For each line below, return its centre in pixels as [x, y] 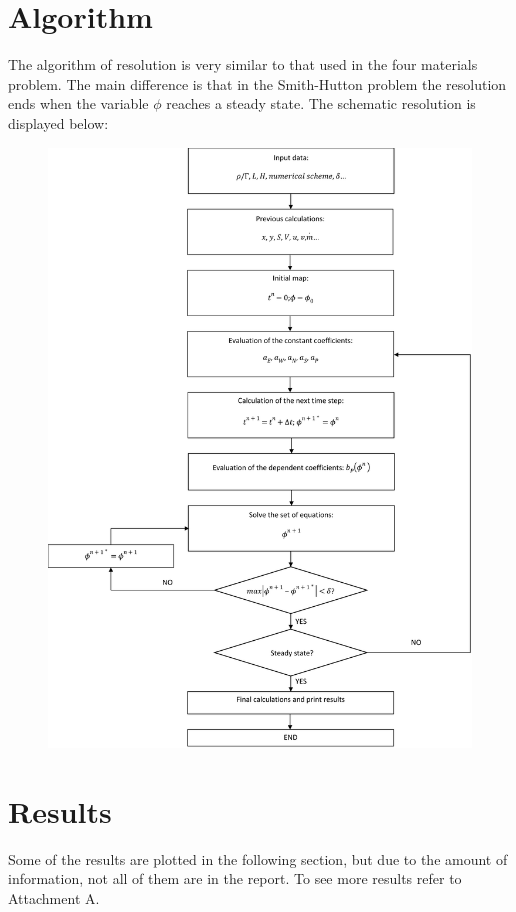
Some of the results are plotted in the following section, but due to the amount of [258, 858]
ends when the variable [78, 103]
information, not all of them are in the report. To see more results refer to [235, 878]
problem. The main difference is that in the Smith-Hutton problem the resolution [257, 83]
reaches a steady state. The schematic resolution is [321, 103]
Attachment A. [54, 897]
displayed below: [58, 122]
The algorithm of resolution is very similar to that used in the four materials [243, 64]
